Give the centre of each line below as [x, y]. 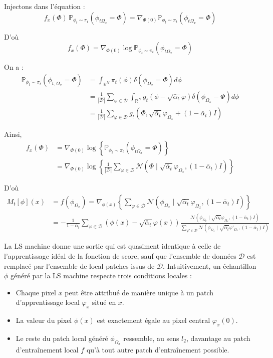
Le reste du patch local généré [62, 338]
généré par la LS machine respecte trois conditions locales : [101, 276]
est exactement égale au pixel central [154, 320]
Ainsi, [13, 134]
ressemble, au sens [151, 338]
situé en [104, 302]
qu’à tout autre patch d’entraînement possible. [158, 350]
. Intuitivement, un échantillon [210, 265]
